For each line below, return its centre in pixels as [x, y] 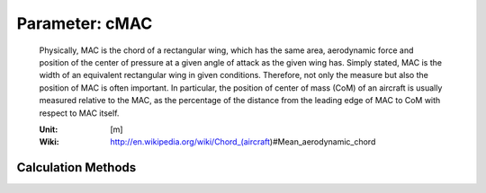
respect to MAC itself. [79, 113]
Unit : [49, 129]
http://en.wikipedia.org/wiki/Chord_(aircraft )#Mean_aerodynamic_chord [243, 142]
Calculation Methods [76, 167]
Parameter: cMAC [85, 23]
